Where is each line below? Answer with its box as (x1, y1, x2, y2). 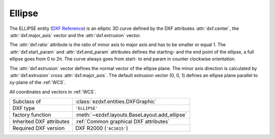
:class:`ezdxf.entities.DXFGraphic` (75, 98, 157, 105)
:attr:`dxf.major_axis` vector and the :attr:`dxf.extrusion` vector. (9, 32, 141, 38)
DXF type (12, 105, 35, 112)
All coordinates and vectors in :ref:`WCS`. (9, 89, 97, 95)
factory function (12, 112, 51, 119)
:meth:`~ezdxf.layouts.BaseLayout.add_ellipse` (75, 112, 187, 119)
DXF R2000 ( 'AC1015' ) (75, 125, 128, 132)
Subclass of (12, 98, 41, 105)
